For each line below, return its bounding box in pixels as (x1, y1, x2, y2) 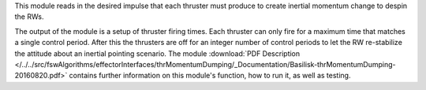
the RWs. (14, 12, 44, 21)
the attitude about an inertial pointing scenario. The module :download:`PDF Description (14, 48, 301, 58)
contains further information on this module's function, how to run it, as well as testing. (69, 71, 351, 81)
